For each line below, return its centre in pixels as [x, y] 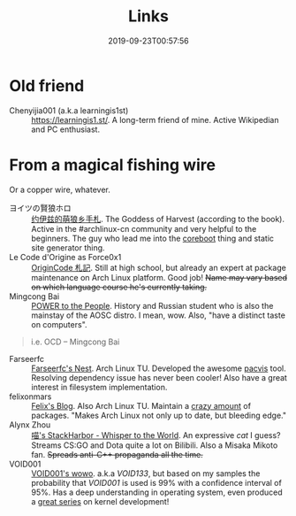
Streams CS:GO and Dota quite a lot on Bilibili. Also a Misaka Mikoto [155, 445]
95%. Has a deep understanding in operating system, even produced [157, 492]
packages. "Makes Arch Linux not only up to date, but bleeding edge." [159, 415]
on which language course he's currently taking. [119, 287]
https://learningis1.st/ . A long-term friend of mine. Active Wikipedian [155, 119]
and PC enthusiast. [65, 129]
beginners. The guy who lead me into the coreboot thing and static [153, 238]
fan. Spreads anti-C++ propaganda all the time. [117, 454]
